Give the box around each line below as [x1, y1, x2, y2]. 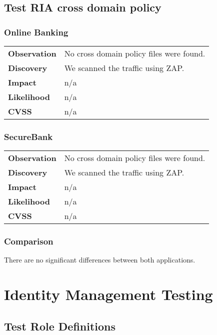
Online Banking [4, 25, 68, 38]
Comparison [4, 235, 53, 247]
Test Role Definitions [4, 318, 116, 333]
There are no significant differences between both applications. [4, 254, 195, 265]
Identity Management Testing [4, 284, 213, 304]
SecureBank [4, 130, 53, 142]
